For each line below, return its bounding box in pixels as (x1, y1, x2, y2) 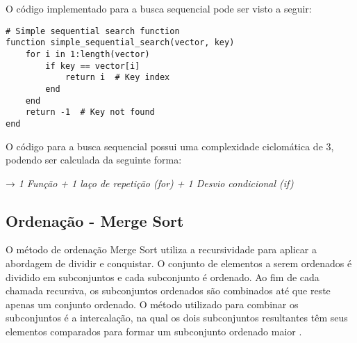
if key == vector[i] (45, 61, 140, 71)
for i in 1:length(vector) (25, 49, 150, 59)
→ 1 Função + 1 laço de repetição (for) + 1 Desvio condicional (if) (6, 175, 294, 190)
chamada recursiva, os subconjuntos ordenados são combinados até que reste (6, 283, 331, 298)
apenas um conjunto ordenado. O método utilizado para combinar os (6, 296, 299, 311)
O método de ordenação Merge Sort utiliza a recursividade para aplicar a (6, 242, 317, 257)
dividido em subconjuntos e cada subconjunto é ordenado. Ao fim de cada (6, 269, 319, 284)
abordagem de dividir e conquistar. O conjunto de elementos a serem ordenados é (6, 256, 352, 271)
